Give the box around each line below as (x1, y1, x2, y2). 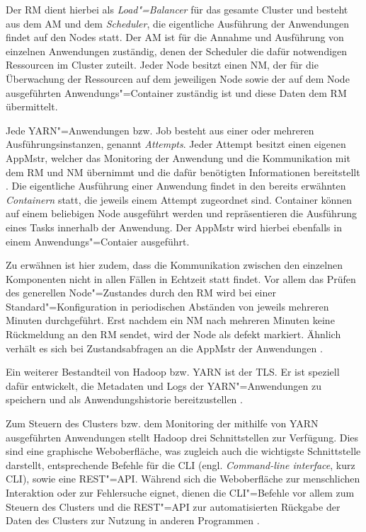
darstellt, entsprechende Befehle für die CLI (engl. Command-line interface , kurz (6, 457, 355, 472)
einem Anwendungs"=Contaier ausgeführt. (6, 233, 190, 248)
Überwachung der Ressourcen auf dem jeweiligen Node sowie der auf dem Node (6, 71, 350, 86)
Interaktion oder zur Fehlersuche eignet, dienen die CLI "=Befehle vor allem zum (6, 485, 355, 499)
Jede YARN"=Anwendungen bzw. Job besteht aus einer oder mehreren (6, 122, 314, 137)
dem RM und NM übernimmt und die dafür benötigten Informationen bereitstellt (6, 164, 360, 179)
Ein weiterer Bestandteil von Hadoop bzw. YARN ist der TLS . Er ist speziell (6, 364, 340, 379)
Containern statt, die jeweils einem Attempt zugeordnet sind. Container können (6, 192, 353, 207)
